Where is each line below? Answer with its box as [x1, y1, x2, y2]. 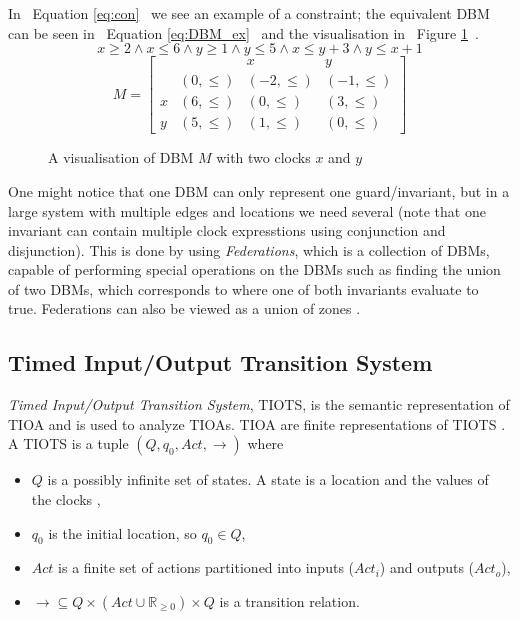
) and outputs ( [379, 557, 475, 578]
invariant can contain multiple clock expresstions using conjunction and [8, 220, 446, 241]
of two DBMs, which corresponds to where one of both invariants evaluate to [8, 278, 479, 299]
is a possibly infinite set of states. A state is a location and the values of [47, 469, 489, 490]
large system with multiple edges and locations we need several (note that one [8, 200, 486, 221]
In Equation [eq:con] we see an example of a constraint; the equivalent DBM [8, 3, 490, 23]
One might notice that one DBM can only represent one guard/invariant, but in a [8, 180, 510, 201]
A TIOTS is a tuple [8, 433, 129, 454]
